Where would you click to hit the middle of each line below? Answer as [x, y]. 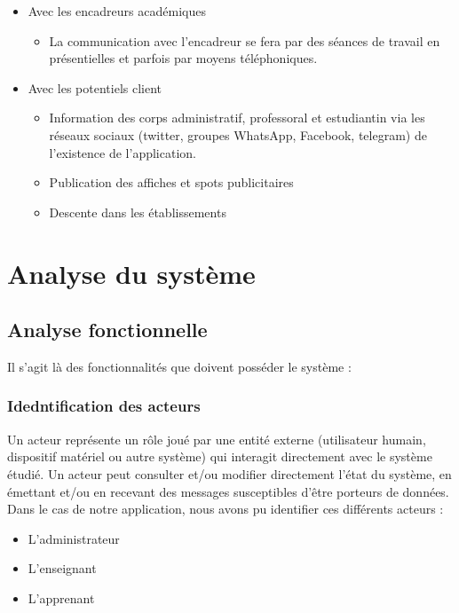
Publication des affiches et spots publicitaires [171, 182]
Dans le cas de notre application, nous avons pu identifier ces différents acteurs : [226, 509]
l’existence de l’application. [123, 152]
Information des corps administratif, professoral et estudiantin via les [237, 118]
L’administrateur [74, 538]
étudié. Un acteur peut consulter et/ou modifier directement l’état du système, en [229, 473]
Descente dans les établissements [138, 212]
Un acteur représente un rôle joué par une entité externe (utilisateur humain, [217, 439]
